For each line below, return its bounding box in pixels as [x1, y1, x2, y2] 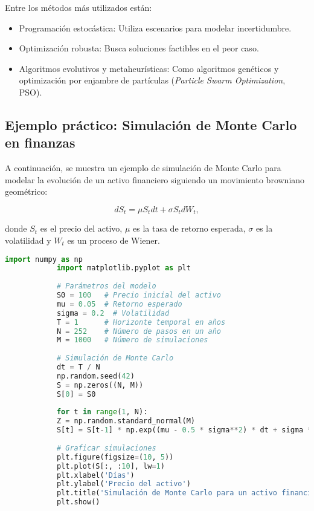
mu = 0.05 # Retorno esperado [56, 299, 182, 308]
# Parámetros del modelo [56, 282, 156, 291]
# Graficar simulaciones [56, 443, 156, 452]
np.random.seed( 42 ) [56, 371, 135, 380]
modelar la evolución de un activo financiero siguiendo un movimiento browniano [5, 173, 305, 186]
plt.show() [56, 498, 100, 507]
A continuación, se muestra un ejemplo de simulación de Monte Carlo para [5, 161, 281, 174]
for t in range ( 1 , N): [56, 408, 148, 417]
